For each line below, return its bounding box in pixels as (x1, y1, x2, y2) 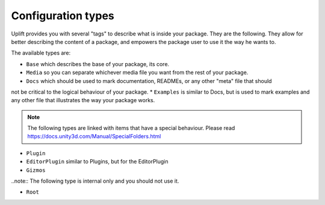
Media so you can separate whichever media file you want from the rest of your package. (26, 69, 249, 76)
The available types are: (11, 49, 71, 57)
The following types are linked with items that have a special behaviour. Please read (27, 124, 235, 132)
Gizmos (26, 167, 46, 174)
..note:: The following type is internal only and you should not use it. (11, 177, 179, 185)
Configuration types (11, 9, 114, 22)
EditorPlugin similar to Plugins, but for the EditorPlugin (26, 158, 169, 165)
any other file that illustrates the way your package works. (11, 97, 155, 104)
